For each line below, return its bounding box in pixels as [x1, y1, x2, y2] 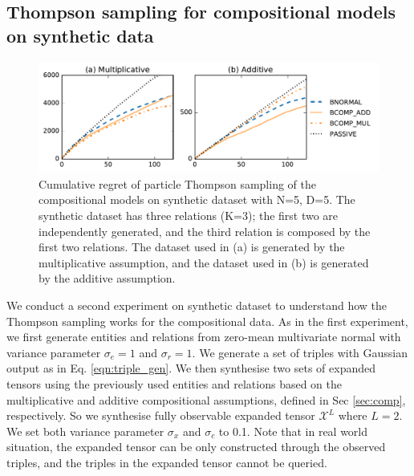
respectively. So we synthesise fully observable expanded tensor [6, 407, 315, 424]
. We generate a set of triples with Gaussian [192, 344, 408, 360]
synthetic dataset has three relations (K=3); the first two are [39, 207, 339, 224]
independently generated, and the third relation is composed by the [39, 222, 371, 239]
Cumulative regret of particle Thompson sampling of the [39, 175, 316, 192]
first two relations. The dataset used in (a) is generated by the [39, 238, 345, 255]
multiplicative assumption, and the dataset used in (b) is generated [39, 254, 369, 271]
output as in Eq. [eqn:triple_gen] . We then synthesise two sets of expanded [6, 360, 375, 376]
